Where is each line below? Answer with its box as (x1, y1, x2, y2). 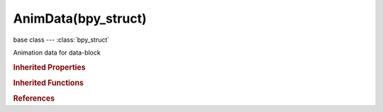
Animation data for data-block (13, 48, 101, 57)
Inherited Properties (13, 62, 87, 72)
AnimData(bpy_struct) (13, 11, 147, 26)
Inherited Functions (13, 78, 84, 88)
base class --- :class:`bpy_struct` (13, 35, 110, 44)
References (13, 94, 55, 103)
